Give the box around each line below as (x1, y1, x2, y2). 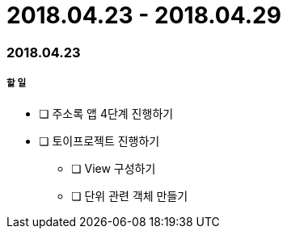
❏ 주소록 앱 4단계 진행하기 (39, 106, 174, 120)
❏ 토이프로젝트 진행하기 (39, 133, 160, 148)
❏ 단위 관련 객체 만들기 (71, 188, 188, 203)
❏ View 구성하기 (71, 161, 156, 175)
